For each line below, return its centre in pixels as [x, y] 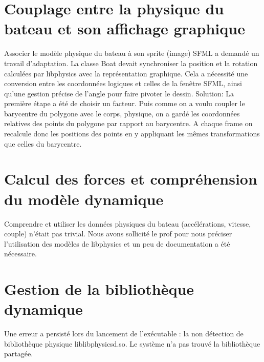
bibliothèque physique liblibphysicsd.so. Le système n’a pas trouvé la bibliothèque [132, 343]
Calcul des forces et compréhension [131, 179]
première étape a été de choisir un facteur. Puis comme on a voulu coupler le [125, 103]
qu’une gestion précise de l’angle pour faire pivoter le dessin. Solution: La [119, 93]
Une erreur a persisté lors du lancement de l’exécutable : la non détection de [124, 334]
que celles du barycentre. [43, 143]
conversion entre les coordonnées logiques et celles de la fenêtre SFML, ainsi [123, 83]
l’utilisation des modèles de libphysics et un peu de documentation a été [117, 243]
